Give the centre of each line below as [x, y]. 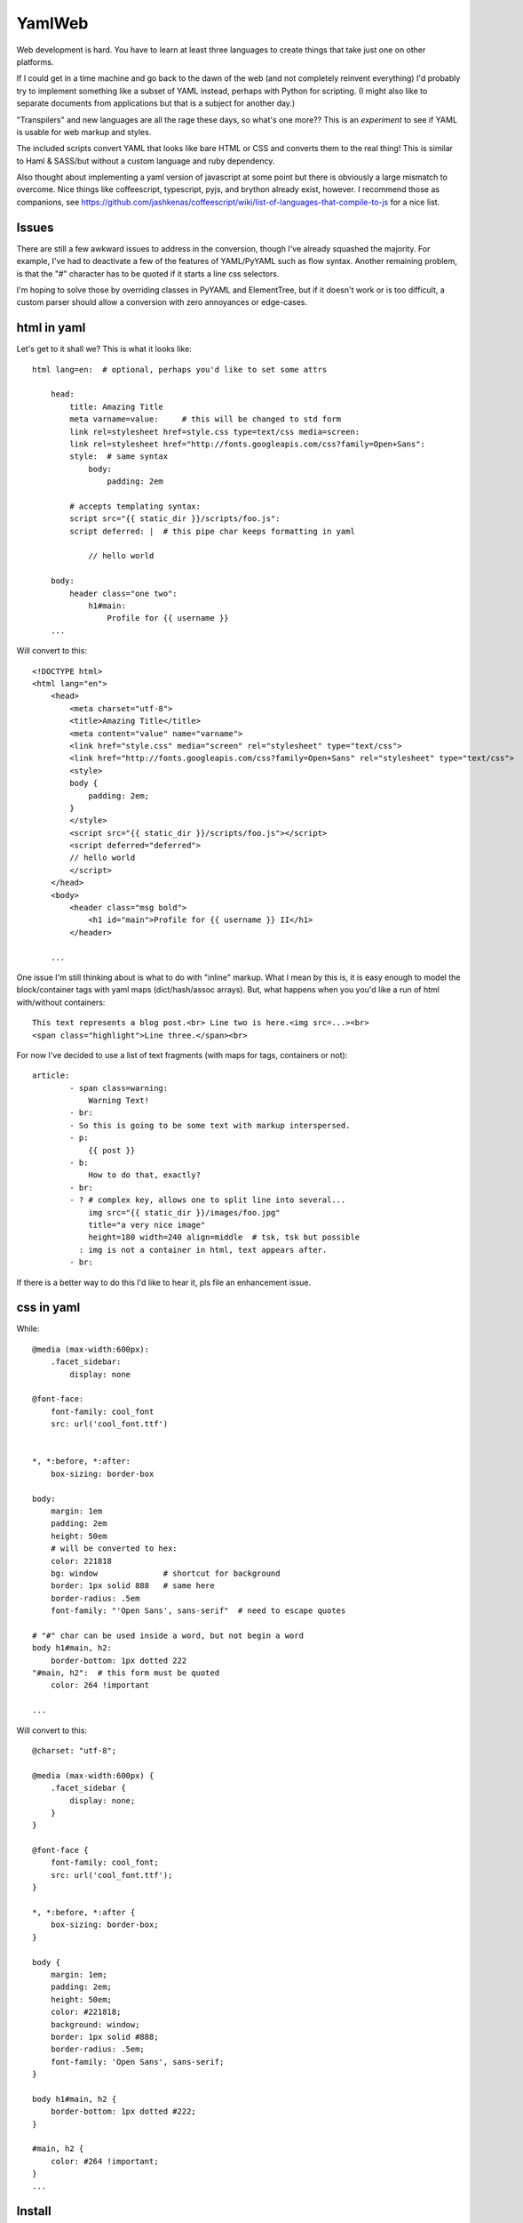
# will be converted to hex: [114, 1549]
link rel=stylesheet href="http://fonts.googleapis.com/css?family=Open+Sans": [248, 444]
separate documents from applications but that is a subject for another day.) [156, 103]
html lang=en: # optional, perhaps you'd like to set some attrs [180, 369]
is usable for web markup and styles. [84, 132]
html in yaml [51, 328]
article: [51, 1075]
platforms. [35, 61]
